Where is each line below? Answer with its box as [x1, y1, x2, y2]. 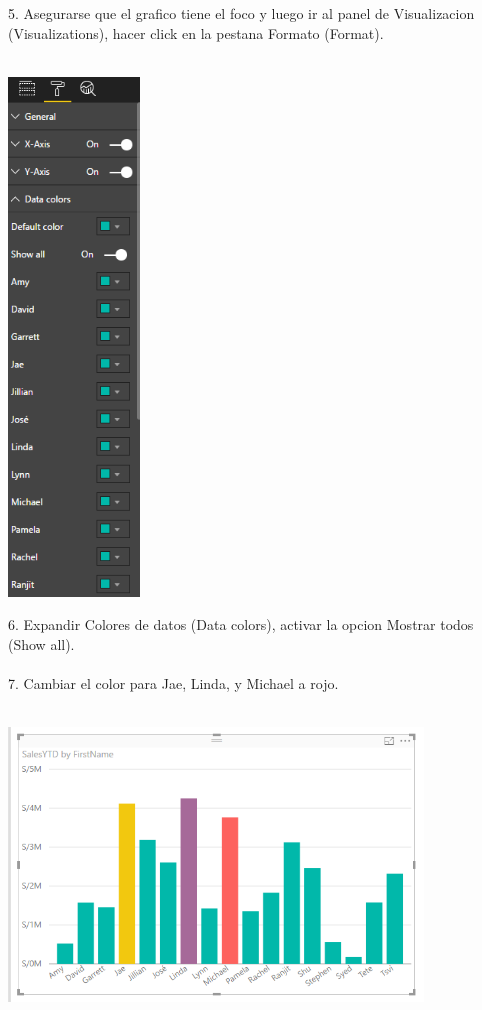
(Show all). [8, 633, 75, 654]
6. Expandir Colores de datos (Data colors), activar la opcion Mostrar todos [8, 614, 474, 635]
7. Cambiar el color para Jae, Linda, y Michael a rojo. [8, 673, 339, 694]
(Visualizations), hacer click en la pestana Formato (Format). [8, 22, 384, 43]
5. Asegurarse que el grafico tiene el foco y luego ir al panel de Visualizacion [8, 3, 475, 23]
